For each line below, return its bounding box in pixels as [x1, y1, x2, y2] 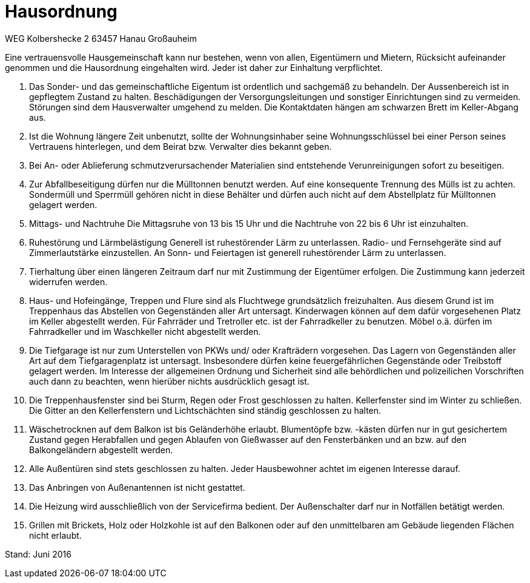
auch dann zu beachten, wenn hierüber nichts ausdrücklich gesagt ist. [29, 376, 310, 386]
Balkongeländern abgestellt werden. [29, 444, 173, 455]
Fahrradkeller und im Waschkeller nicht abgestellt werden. [29, 326, 261, 337]
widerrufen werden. [29, 276, 108, 287]
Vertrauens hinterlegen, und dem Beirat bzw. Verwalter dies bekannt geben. [29, 141, 332, 152]
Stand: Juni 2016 [5, 548, 71, 559]
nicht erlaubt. [29, 530, 82, 541]
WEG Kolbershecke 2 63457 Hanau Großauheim [5, 33, 197, 44]
